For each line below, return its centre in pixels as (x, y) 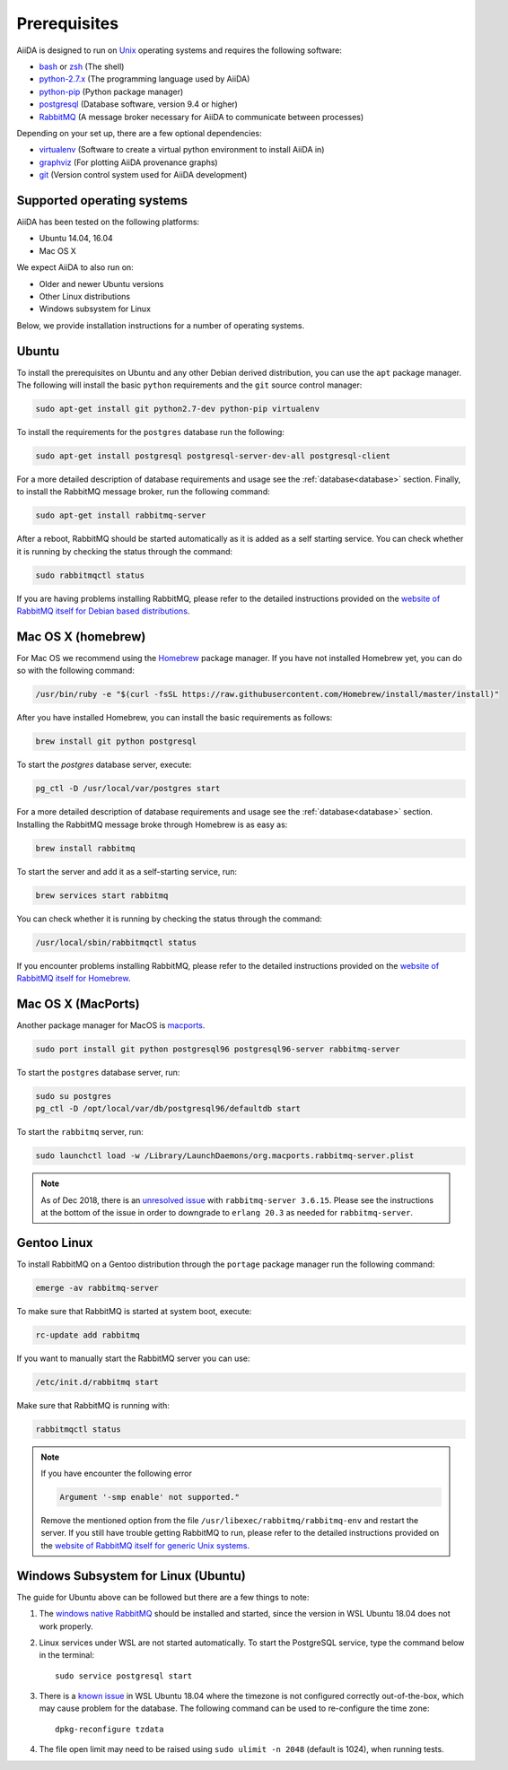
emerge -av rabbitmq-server (97, 1288)
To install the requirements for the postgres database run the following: (150, 432)
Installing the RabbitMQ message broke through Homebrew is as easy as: (152, 824)
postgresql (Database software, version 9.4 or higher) (138, 104)
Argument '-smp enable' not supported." (149, 1497)
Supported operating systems (102, 201)
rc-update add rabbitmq (88, 1335)
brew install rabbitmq (85, 848)
